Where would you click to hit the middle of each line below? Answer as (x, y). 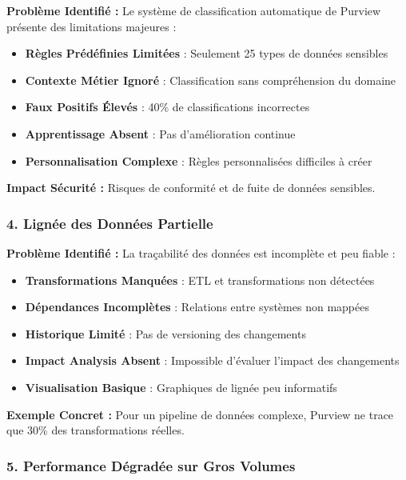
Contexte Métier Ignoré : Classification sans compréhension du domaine (211, 80)
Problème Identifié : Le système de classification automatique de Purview (194, 10)
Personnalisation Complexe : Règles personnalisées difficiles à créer (199, 160)
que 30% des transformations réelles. (96, 430)
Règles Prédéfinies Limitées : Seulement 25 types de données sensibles (207, 53)
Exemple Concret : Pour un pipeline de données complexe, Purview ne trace (200, 414)
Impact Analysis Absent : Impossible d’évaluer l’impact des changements (212, 360)
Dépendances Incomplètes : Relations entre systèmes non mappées (197, 307)
